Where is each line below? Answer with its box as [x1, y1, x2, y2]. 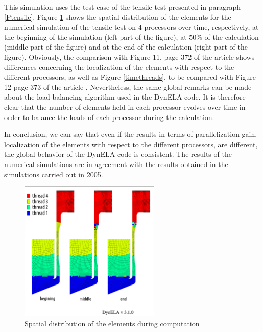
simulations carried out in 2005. [4, 169, 103, 179]
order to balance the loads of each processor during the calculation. [4, 111, 214, 122]
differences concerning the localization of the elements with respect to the [4, 61, 234, 72]
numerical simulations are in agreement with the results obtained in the [4, 158, 228, 169]
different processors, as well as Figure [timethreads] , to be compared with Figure [4, 72, 256, 82]
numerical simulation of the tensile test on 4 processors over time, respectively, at [4, 21, 259, 32]
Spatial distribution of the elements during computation [25, 318, 200, 329]
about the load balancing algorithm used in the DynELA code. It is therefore [4, 91, 246, 102]
